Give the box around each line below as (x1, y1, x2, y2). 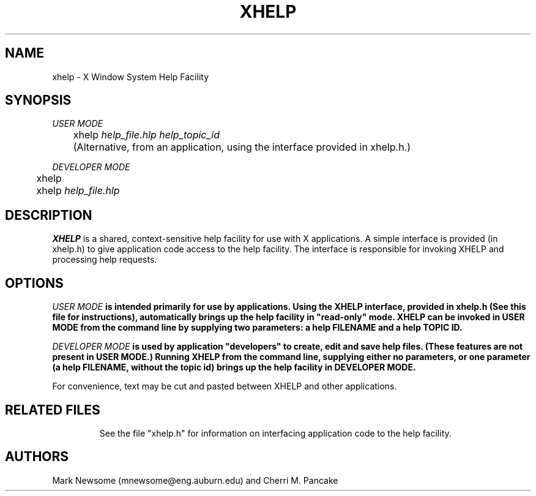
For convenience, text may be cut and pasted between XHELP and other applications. (52, 381, 397, 392)
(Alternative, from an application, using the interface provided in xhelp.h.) (73, 141, 411, 154)
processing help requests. (52, 254, 157, 265)
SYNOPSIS (5, 92, 72, 108)
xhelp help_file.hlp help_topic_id (73, 129, 220, 141)
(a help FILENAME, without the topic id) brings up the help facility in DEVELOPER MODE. (52, 362, 416, 373)
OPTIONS (5, 275, 64, 291)
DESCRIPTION (5, 207, 92, 223)
